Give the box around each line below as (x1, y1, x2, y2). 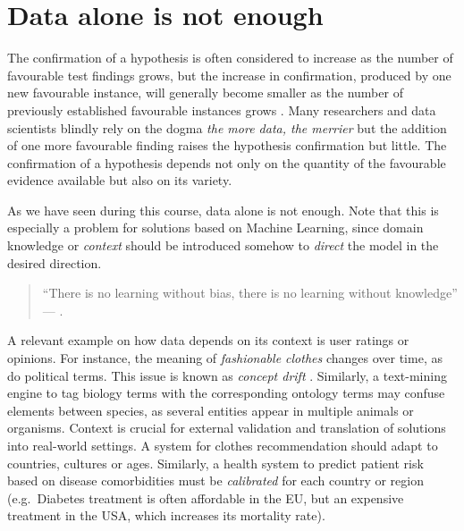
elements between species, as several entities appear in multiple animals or (7, 400, 414, 419)
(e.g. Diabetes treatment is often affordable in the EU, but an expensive (7, 488, 404, 507)
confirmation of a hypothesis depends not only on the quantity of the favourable (7, 153, 446, 172)
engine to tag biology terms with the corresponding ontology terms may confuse (7, 383, 445, 402)
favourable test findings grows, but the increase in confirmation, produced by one (7, 65, 451, 84)
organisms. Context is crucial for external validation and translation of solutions (7, 418, 446, 437)
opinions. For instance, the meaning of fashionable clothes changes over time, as (7, 349, 443, 367)
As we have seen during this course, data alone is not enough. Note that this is (7, 200, 439, 219)
